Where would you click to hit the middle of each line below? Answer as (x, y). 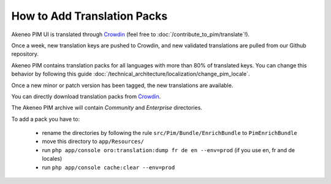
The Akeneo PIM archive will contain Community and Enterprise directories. (107, 108)
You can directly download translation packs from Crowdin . (86, 96)
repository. (25, 54)
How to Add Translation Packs (89, 16)
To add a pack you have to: (45, 119)
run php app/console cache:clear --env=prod (108, 167)
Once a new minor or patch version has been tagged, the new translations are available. (122, 85)
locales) (52, 159)
